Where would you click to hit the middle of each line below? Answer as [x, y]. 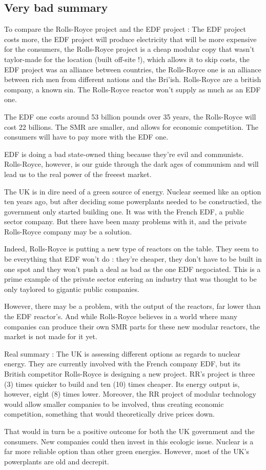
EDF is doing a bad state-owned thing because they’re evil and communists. [124, 154]
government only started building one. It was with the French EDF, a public [124, 211]
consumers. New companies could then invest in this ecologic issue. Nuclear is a [129, 441]
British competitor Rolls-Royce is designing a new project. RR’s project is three [130, 374]
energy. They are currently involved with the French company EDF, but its [122, 364]
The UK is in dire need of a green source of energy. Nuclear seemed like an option [133, 191]
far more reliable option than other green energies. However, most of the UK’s [127, 451]
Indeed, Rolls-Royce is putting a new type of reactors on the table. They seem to [131, 249]
